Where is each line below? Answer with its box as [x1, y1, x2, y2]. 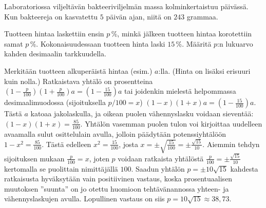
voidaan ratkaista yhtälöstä [118, 153, 204, 163]
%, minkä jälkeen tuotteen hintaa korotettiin [111, 28, 252, 39]
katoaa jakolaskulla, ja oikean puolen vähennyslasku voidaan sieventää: [30, 108, 254, 119]
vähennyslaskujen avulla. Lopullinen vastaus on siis [4, 193, 165, 204]
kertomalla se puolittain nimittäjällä [4, 163, 118, 174]
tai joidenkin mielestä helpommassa [124, 86, 236, 96]
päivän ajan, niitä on [106, 11, 172, 22]
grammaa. [186, 11, 218, 22]
